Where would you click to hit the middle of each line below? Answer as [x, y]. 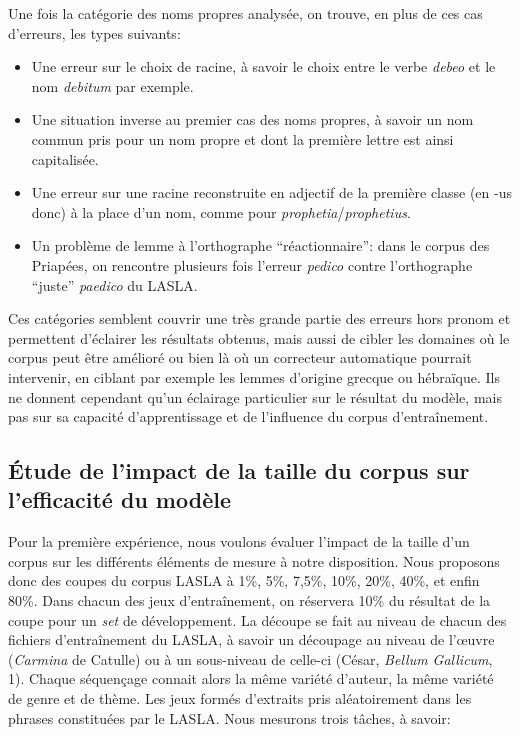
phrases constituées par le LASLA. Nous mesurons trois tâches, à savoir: [229, 717]
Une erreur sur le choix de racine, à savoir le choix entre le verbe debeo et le [263, 66]
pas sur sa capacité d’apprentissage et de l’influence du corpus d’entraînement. [248, 416]
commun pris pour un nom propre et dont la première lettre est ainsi [242, 138]
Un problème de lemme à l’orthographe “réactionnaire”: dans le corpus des [260, 245]
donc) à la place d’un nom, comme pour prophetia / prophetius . [221, 211]
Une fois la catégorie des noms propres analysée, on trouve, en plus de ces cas [245, 13]
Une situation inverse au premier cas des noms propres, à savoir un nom [252, 119]
